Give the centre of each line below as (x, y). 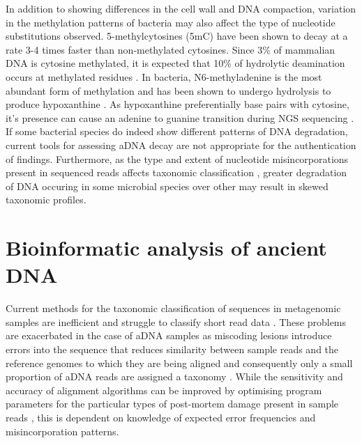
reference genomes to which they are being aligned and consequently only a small (179, 363)
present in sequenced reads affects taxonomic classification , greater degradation (176, 172)
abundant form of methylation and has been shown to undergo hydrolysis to (168, 90)
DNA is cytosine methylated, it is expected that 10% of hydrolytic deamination (175, 63)
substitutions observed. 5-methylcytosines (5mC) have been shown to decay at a (177, 36)
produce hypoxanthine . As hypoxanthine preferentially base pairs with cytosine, (178, 104)
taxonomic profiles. (46, 200)
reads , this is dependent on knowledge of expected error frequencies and (161, 417)
